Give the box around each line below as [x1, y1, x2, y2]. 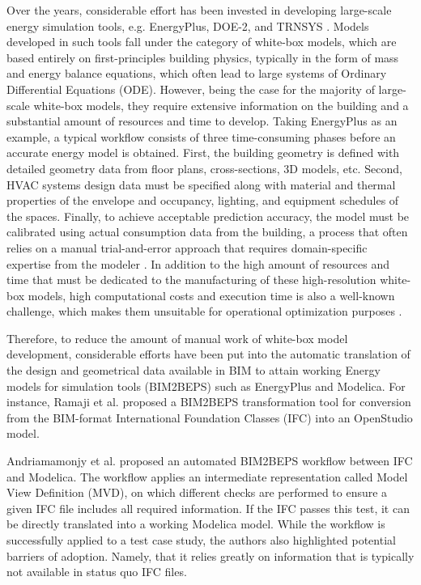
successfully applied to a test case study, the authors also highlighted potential [6, 532, 396, 548]
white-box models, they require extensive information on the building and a [33, 96, 409, 113]
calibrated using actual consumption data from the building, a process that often [6, 223, 408, 240]
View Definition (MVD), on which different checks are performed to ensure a [6, 484, 388, 501]
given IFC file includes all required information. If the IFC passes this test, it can [6, 499, 410, 516]
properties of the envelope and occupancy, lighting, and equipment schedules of [6, 192, 399, 209]
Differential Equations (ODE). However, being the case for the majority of [6, 80, 375, 97]
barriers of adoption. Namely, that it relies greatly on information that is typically [6, 547, 415, 564]
